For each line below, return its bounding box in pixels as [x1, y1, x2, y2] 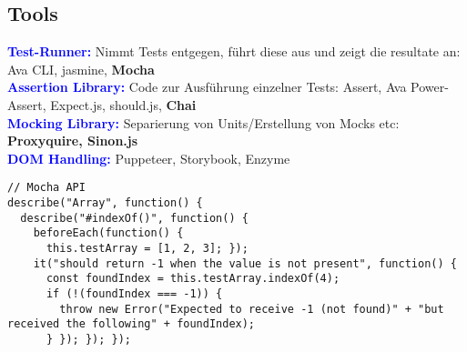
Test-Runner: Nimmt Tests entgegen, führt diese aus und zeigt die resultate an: [7, 42, 461, 61]
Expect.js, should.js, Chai [50, 95, 197, 114]
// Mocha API [7, 181, 86, 195]
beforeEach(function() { [33, 226, 184, 240]
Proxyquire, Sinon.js [7, 131, 138, 150]
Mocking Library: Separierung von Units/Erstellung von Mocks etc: [7, 113, 400, 132]
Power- [411, 77, 449, 96]
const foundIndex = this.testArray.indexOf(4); [46, 272, 340, 286]
